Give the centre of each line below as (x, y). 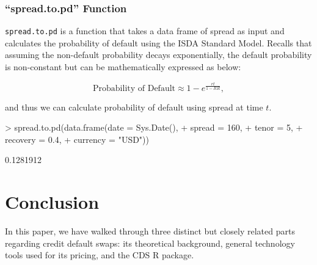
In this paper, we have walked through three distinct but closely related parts (150, 231)
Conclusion (52, 202)
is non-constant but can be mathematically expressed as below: (123, 67)
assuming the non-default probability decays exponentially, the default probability (158, 55)
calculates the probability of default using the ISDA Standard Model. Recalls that (158, 42)
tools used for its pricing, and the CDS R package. (100, 255)
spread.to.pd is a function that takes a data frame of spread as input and (145, 31)
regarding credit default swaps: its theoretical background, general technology (150, 243)
